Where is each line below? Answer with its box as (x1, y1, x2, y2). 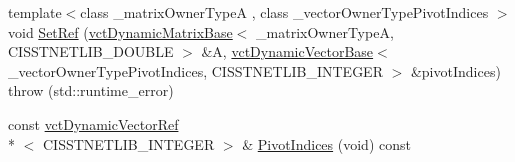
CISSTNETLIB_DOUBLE (8, 41, 174, 62)
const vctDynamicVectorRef (8, 113, 179, 134)
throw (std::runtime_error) (8, 80, 174, 101)
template (8, 2, 62, 22)
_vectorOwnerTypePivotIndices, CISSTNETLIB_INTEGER (8, 60, 383, 81)
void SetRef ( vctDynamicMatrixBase (8, 21, 233, 42)
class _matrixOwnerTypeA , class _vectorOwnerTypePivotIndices (80, 2, 489, 22)
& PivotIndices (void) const (242, 133, 411, 154)
